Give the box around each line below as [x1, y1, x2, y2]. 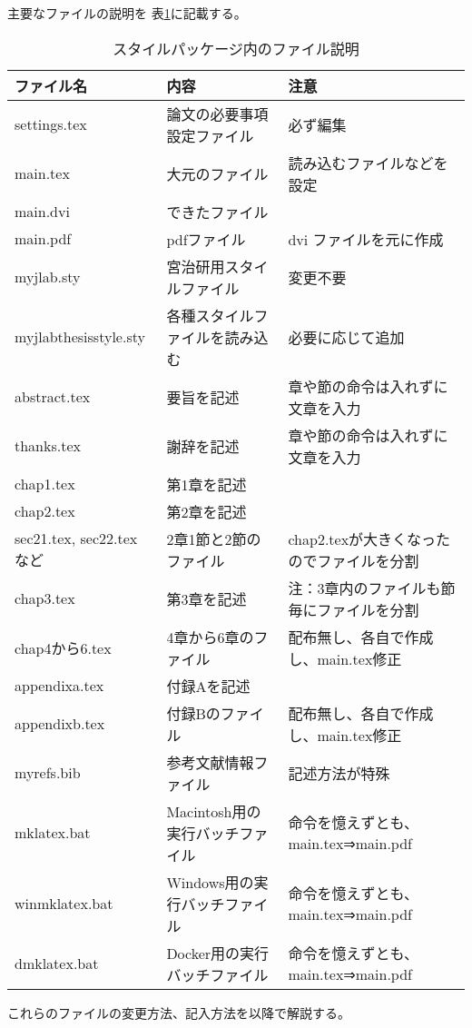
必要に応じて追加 [288, 326, 405, 348]
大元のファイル [166, 163, 269, 184]
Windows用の [166, 871, 254, 893]
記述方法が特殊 [288, 762, 390, 784]
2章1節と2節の [166, 528, 261, 549]
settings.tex [15, 114, 87, 135]
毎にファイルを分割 [288, 598, 419, 620]
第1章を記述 [166, 473, 247, 495]
